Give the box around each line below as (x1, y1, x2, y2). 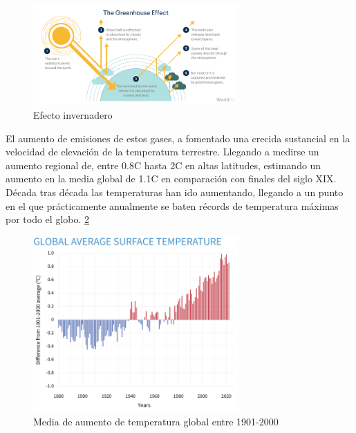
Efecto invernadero (33, 108, 113, 122)
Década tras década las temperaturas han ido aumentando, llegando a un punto (6, 185, 344, 200)
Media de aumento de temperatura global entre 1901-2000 (33, 414, 279, 428)
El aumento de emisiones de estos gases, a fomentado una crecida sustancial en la (6, 131, 350, 145)
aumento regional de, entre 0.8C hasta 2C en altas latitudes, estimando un (6, 157, 321, 172)
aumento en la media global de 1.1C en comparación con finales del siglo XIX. (6, 171, 337, 186)
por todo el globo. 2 (6, 212, 90, 227)
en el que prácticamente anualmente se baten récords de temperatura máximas (6, 198, 339, 213)
